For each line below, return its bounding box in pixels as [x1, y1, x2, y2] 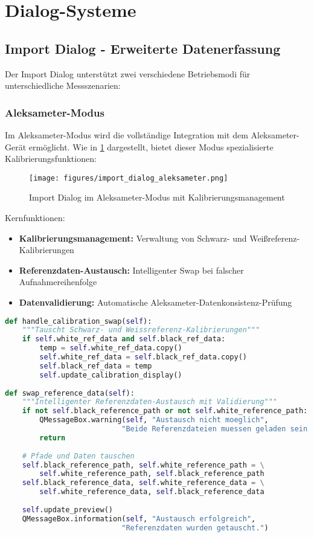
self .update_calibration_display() [39, 370, 182, 379]
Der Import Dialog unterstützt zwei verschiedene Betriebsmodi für [5, 67, 251, 80]
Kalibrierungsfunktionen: [5, 152, 97, 165]
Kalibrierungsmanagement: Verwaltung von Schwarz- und [19, 231, 247, 244]
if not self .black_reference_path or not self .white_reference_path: [22, 407, 308, 416]
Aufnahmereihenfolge [19, 275, 97, 288]
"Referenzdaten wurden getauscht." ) [121, 523, 269, 532]
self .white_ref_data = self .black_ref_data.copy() [39, 353, 247, 362]
